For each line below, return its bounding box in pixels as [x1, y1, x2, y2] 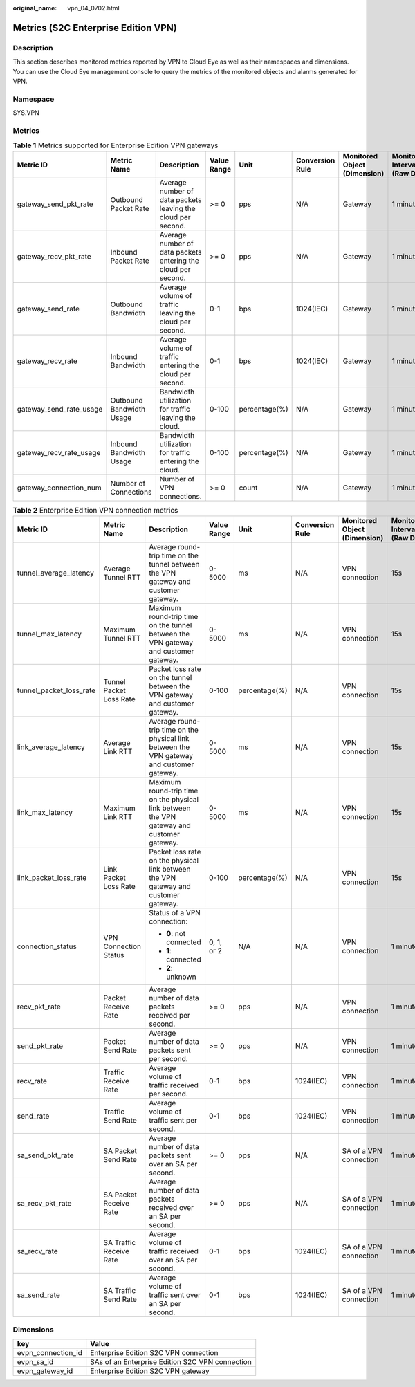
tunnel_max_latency [17, 629, 82, 639]
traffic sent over [149, 1290, 201, 1300]
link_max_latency [17, 807, 73, 817]
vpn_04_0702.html [67, 4, 120, 12]
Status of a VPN [149, 908, 201, 917]
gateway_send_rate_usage [17, 404, 103, 414]
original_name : [12, 4, 57, 12]
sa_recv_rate [17, 1246, 58, 1256]
